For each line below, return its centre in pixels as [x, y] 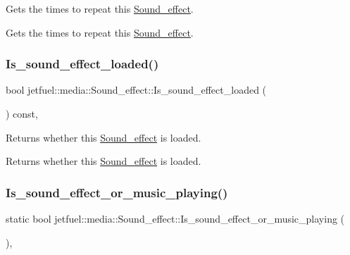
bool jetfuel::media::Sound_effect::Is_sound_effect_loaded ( [136, 90]
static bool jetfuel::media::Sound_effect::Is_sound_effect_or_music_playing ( [175, 218]
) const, [22, 113]
